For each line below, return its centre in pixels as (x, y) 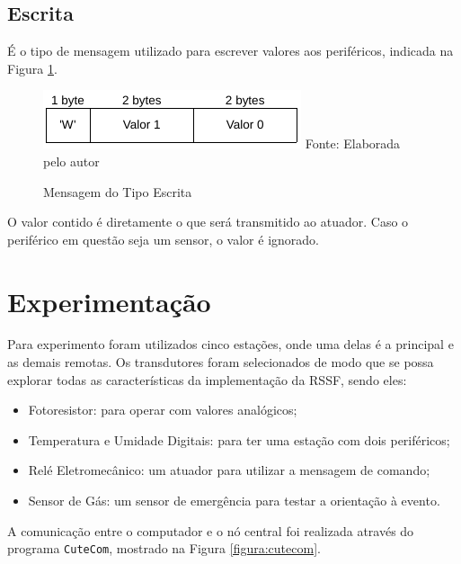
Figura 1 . (32, 68)
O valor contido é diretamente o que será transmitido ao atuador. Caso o (208, 222)
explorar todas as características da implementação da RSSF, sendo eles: (207, 379)
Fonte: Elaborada (353, 143)
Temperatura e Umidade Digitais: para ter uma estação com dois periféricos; (239, 439)
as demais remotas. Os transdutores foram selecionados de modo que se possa (221, 362)
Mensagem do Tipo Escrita (118, 191)
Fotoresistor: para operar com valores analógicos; (163, 410)
